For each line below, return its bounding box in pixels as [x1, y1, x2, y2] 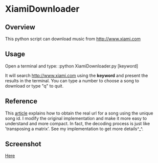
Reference [5, 97, 38, 106]
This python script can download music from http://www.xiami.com [5, 36, 141, 42]
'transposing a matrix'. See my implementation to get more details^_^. [5, 126, 143, 132]
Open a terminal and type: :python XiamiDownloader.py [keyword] [5, 63, 138, 69]
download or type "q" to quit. [5, 83, 64, 89]
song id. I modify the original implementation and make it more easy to [5, 115, 147, 121]
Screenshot [5, 140, 42, 148]
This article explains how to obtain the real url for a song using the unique [5, 110, 153, 116]
